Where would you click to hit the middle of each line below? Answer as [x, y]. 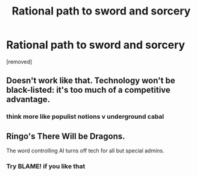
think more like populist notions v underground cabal [85, 117]
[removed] [19, 61]
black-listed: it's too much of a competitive [88, 90]
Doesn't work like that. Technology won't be [91, 80]
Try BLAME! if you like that [46, 166]
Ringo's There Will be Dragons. [66, 136]
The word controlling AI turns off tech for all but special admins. [85, 151]
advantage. [28, 100]
